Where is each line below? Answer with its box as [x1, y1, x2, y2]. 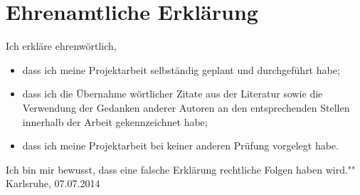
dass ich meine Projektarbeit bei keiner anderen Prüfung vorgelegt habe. [22, 138, 339, 153]
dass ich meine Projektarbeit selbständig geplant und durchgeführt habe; [22, 62, 340, 77]
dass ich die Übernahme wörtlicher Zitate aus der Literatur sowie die [22, 86, 323, 101]
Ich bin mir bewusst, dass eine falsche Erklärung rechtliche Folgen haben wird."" [6, 162, 356, 176]
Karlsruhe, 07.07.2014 [6, 176, 100, 191]
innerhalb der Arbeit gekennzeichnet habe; [22, 114, 208, 129]
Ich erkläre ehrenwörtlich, [6, 38, 117, 53]
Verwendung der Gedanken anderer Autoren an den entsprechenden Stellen [22, 100, 350, 115]
